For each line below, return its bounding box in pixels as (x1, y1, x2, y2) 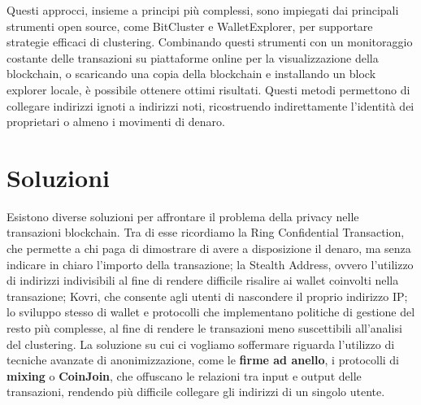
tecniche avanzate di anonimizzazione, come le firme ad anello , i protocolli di (7, 351, 400, 368)
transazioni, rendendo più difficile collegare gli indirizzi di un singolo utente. (7, 383, 385, 400)
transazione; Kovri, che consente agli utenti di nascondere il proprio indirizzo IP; (7, 287, 408, 304)
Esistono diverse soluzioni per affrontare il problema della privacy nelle (7, 207, 359, 224)
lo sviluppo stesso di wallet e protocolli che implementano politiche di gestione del (7, 303, 415, 320)
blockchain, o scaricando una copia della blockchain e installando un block (7, 65, 376, 82)
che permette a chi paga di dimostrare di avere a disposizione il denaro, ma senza (7, 240, 411, 257)
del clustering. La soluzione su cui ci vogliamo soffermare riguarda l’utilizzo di (7, 335, 395, 352)
